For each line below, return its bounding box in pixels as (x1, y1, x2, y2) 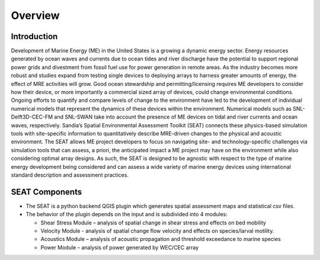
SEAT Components (11, 187, 82, 197)
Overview (11, 9, 60, 22)
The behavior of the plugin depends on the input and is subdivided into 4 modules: (25, 211, 228, 218)
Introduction (11, 31, 58, 41)
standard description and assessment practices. (11, 171, 129, 178)
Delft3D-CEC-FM (11, 113, 53, 121)
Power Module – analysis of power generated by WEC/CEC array (40, 243, 199, 251)
